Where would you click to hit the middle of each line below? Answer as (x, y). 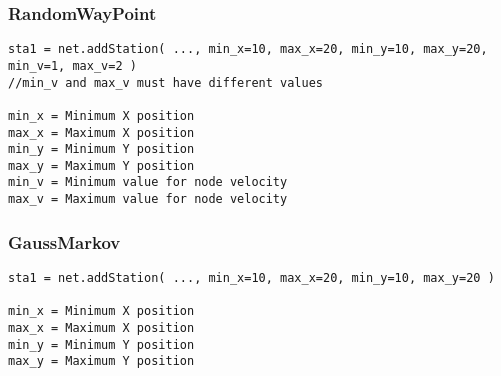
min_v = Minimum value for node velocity (148, 182)
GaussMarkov (64, 241)
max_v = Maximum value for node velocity (148, 199)
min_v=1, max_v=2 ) (72, 65)
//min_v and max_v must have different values (165, 82)
